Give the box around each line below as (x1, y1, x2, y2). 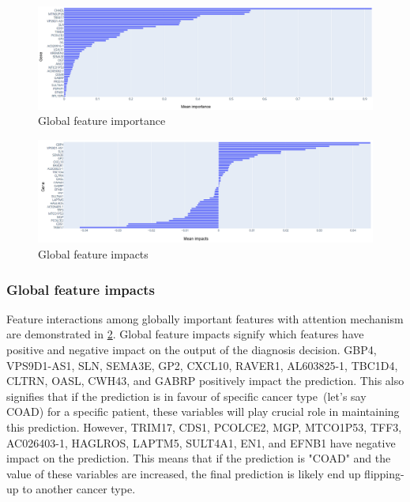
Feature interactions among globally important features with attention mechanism (6, 310, 404, 326)
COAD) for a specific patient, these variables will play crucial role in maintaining (6, 403, 400, 420)
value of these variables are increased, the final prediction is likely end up (6, 465, 361, 481)
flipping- (364, 465, 404, 481)
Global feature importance (38, 112, 166, 129)
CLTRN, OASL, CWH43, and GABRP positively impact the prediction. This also (6, 372, 404, 389)
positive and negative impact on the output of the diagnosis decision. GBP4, (6, 342, 377, 358)
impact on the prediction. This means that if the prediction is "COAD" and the (6, 450, 391, 466)
